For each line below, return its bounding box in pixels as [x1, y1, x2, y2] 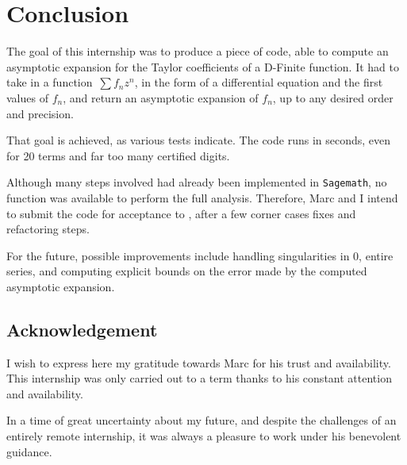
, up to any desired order [272, 89, 394, 106]
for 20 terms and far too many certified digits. [6, 147, 230, 163]
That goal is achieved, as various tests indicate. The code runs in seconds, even [6, 132, 391, 148]
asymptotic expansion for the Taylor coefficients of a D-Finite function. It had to [6, 58, 399, 75]
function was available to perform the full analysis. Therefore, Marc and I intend [6, 189, 398, 206]
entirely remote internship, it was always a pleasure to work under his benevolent [6, 428, 401, 444]
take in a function [6, 74, 93, 90]
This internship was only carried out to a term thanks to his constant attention [6, 370, 392, 386]
